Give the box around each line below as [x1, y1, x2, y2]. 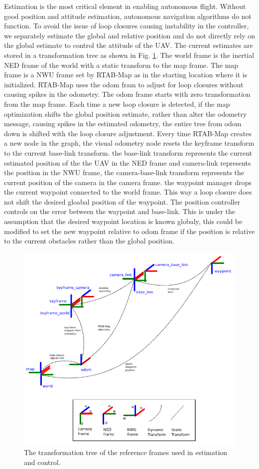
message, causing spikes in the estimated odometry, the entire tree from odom [4, 118, 242, 129]
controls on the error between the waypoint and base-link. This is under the [4, 206, 236, 217]
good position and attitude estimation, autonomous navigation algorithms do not [4, 10, 252, 21]
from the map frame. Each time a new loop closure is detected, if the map [4, 98, 230, 109]
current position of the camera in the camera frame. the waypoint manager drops [4, 177, 252, 187]
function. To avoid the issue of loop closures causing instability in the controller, [4, 20, 249, 31]
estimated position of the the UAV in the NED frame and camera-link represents [4, 157, 251, 168]
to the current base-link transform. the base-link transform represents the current [4, 147, 253, 158]
